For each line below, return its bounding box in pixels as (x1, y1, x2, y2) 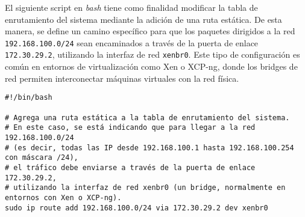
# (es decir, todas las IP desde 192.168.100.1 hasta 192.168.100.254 (5, 143, 294, 152)
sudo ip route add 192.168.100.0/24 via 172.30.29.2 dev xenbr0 (5, 203, 268, 212)
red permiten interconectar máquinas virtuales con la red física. (5, 72, 239, 84)
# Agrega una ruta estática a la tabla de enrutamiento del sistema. (5, 113, 290, 122)
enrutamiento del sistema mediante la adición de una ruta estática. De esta (5, 13, 282, 25)
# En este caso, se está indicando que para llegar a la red (5, 123, 256, 132)
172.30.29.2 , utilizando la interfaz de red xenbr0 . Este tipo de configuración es (5, 48, 300, 61)
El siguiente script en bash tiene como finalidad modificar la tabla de (5, 1, 258, 13)
